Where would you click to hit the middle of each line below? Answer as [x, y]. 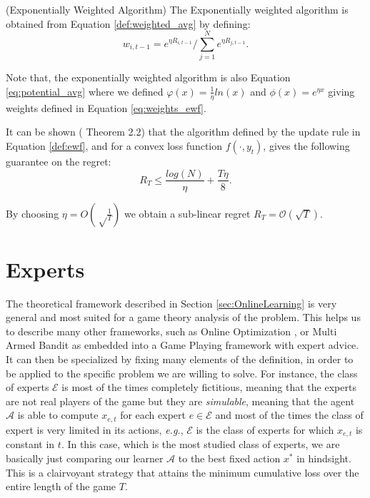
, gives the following [306, 145]
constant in [30, 444]
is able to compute [58, 415]
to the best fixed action [229, 458]
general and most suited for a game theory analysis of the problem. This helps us [183, 317]
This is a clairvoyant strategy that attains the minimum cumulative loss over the [182, 472]
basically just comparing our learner [85, 458]
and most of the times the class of [289, 415]
